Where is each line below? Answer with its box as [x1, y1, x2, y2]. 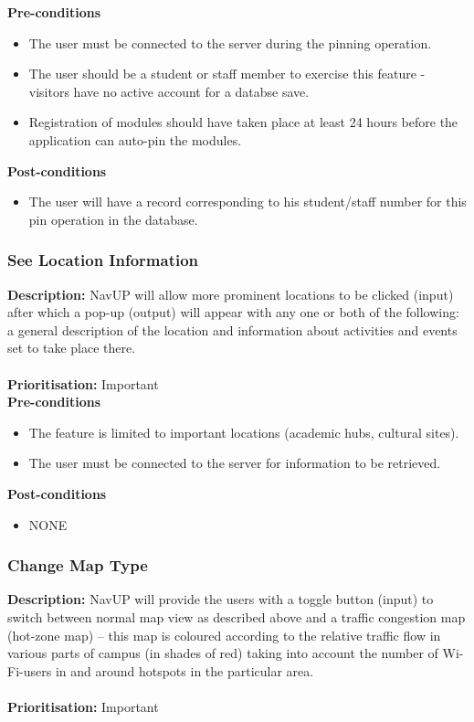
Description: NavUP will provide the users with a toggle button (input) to [7, 589, 434, 609]
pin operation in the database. [28, 209, 198, 228]
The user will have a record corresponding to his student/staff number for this [28, 192, 467, 211]
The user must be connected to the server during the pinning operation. [28, 33, 432, 52]
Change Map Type [7, 554, 148, 577]
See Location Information [7, 249, 199, 271]
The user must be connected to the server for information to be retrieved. [28, 453, 441, 472]
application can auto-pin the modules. [28, 130, 242, 149]
